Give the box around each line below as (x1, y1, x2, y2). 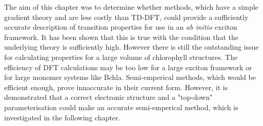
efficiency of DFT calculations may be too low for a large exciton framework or (4, 61, 252, 72)
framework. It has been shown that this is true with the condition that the (4, 31, 238, 42)
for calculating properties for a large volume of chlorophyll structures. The (4, 51, 238, 62)
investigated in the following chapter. (4, 112, 120, 122)
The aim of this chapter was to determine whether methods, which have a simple (4, 2, 258, 12)
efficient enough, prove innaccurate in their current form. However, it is (4, 81, 228, 92)
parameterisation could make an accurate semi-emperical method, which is (4, 101, 238, 112)
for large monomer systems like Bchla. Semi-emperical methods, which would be (4, 72, 256, 82)
